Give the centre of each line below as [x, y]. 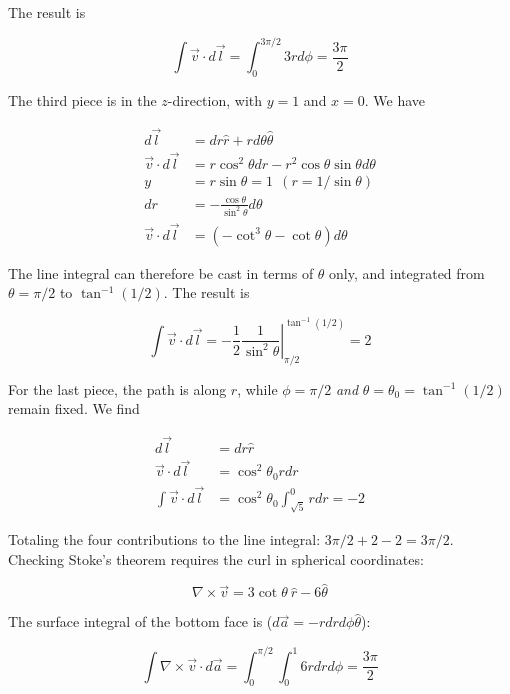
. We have [395, 99]
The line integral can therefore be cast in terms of [161, 272]
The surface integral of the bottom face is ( [140, 621]
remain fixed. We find [74, 408]
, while [257, 388]
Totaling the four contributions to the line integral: [164, 539]
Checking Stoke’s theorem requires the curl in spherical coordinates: [216, 558]
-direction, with [215, 99]
